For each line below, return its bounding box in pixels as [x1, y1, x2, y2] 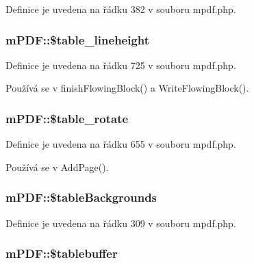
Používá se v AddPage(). [5, 159, 109, 174]
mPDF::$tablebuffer [5, 245, 118, 262]
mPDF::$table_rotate [5, 109, 129, 127]
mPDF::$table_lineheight [5, 31, 150, 48]
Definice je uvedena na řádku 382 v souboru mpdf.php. [5, 2, 236, 16]
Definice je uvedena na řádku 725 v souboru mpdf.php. [5, 57, 236, 72]
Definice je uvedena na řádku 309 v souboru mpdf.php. [5, 215, 236, 230]
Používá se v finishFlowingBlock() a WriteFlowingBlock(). [5, 81, 249, 95]
